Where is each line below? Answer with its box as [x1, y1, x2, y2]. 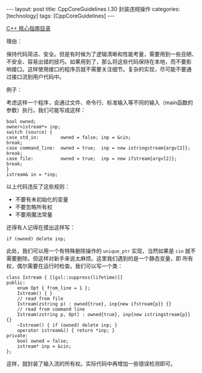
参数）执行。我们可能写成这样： [6, 107, 86, 113]
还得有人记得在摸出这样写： [6, 224, 76, 231]
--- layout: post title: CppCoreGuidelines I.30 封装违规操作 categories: [6, 5, 180, 13]
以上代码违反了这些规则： [6, 183, 70, 190]
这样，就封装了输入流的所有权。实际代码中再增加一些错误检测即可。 [6, 360, 176, 367]
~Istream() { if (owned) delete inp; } [17, 322, 118, 328]
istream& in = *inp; [6, 171, 59, 177]
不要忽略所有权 [15, 203, 53, 210]
